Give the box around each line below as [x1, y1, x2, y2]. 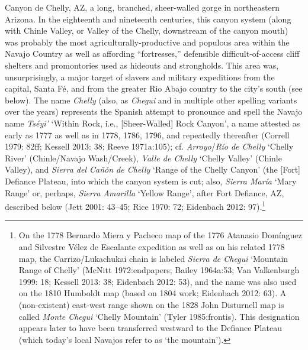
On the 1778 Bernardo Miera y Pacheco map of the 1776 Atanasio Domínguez [18, 229, 302, 241]
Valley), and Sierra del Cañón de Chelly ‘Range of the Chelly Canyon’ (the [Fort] [5, 163, 300, 176]
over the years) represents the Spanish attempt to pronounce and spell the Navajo [5, 105, 303, 118]
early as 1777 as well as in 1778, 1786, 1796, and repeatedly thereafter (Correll [5, 128, 290, 141]
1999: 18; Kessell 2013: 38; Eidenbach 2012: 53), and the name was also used [18, 275, 297, 287]
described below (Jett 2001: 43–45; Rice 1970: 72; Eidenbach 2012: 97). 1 [5, 199, 266, 212]
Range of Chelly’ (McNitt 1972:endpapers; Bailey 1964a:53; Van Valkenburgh [18, 264, 300, 276]
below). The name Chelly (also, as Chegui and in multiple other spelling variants [5, 93, 297, 106]
